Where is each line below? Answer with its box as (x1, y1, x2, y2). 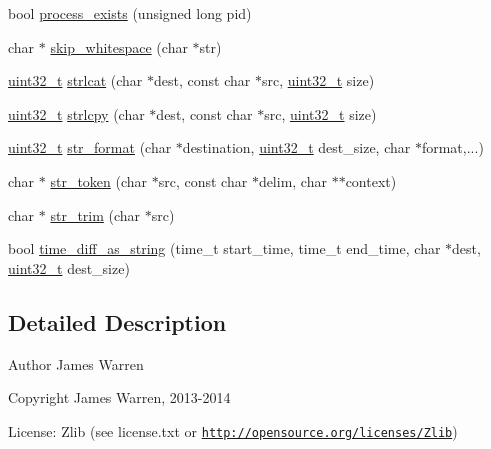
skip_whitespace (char (50, 36, 188, 57)
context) (345, 170, 397, 191)
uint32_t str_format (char (8, 137, 172, 158)
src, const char (158, 170, 248, 191)
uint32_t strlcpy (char (8, 103, 145, 124)
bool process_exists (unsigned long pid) (8, 3, 252, 23)
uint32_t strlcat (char (8, 70, 143, 91)
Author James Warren (8, 353, 144, 374)
